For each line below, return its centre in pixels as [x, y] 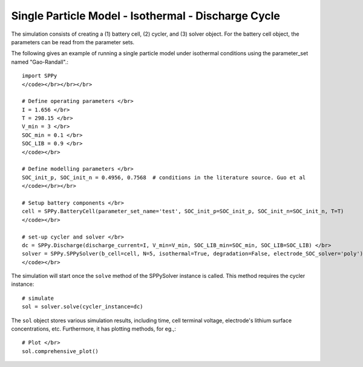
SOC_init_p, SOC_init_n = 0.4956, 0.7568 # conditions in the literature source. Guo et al [164, 177]
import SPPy [40, 76]
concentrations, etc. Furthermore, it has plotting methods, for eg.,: [94, 329]
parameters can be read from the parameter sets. [73, 42]
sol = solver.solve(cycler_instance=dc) [83, 307]
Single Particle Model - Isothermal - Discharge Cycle [146, 16]
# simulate [38, 298]
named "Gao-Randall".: [40, 62]
